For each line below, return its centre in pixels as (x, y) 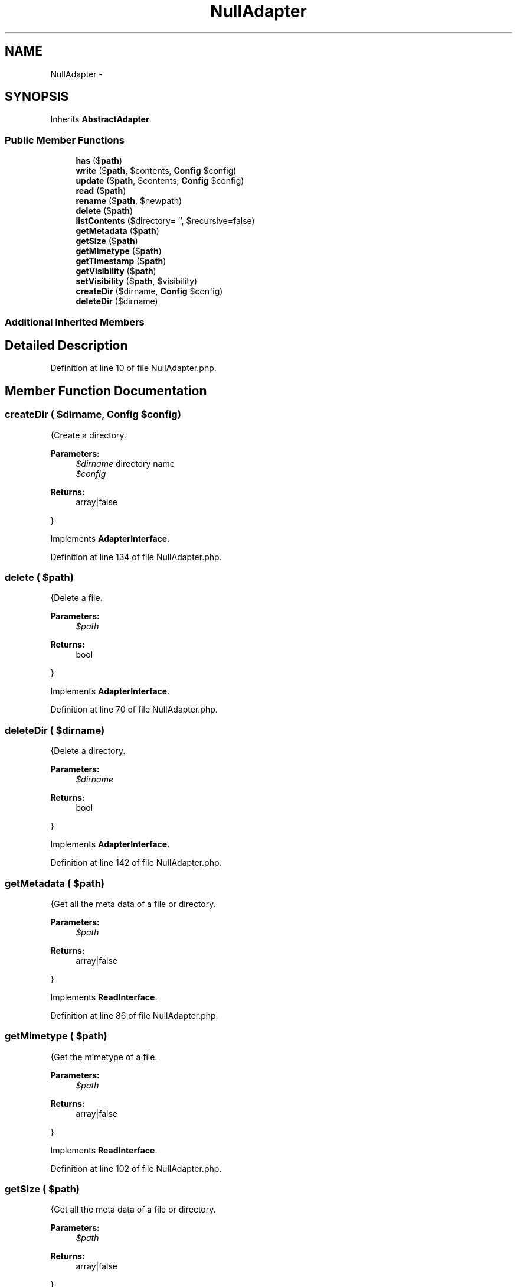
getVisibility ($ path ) (116, 271)
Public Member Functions (65, 140)
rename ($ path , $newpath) (129, 201)
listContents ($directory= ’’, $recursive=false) (165, 221)
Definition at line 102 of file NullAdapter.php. (136, 1168)
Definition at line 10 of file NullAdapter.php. (133, 368)
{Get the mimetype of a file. (104, 1057)
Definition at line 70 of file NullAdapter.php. (134, 710)
